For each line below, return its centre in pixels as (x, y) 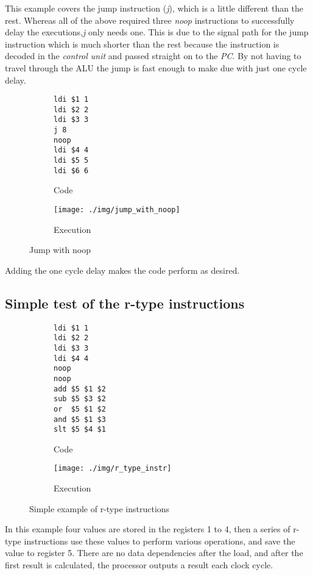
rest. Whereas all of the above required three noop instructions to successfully (150, 20)
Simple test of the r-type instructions (125, 303)
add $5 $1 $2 (80, 389)
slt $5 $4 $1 (80, 430)
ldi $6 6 (71, 170)
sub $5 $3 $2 (80, 399)
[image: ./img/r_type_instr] (113, 469)
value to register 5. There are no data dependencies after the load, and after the (154, 553)
